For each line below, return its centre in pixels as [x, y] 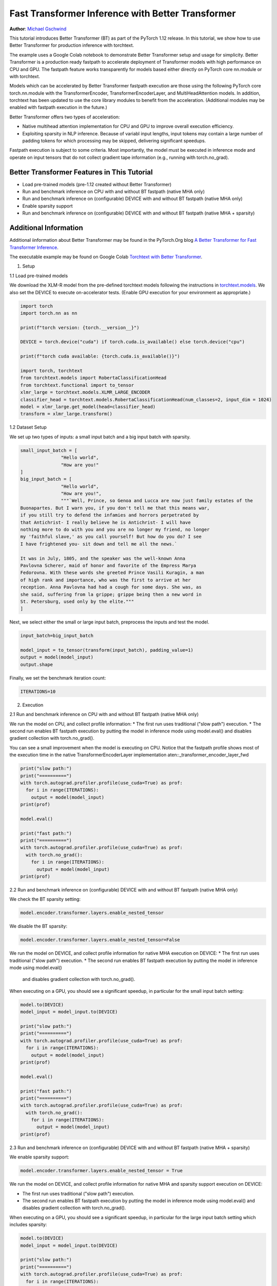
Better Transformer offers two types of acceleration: [65, 117]
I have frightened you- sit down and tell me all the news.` [99, 544]
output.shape [37, 664]
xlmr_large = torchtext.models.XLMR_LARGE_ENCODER [85, 392]
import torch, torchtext [52, 371]
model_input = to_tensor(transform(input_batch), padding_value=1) [107, 650]
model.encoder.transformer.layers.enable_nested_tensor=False [100, 940]
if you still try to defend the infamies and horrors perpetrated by [110, 515]
